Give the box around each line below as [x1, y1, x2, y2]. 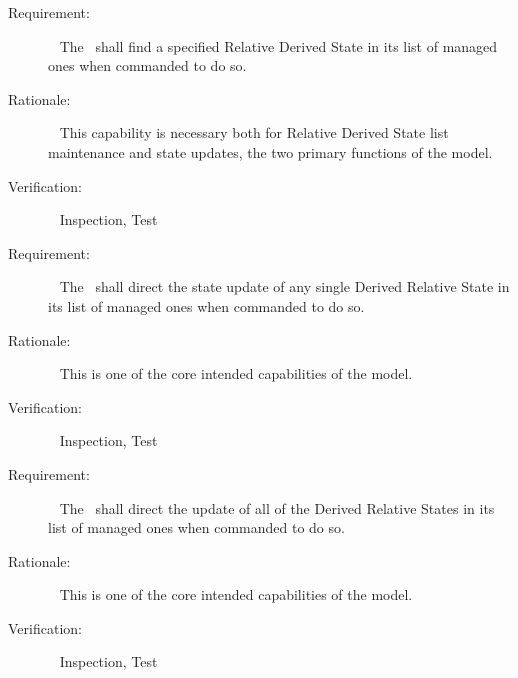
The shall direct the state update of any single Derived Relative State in [59, 276, 510, 297]
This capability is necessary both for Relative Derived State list [59, 122, 449, 143]
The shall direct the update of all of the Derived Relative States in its [59, 497, 495, 518]
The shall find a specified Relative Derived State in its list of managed [59, 35, 498, 56]
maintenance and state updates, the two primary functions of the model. [48, 141, 493, 162]
